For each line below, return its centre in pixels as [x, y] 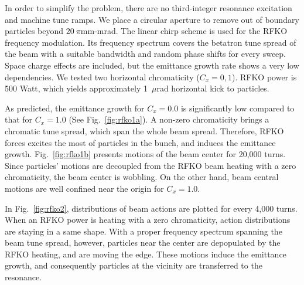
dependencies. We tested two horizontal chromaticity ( [102, 77]
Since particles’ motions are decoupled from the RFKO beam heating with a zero [151, 165]
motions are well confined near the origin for [84, 188]
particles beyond [34, 31]
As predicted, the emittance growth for [75, 108]
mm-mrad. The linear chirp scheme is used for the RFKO [184, 31]
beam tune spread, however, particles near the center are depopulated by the [143, 242]
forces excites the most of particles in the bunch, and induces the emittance [140, 142]
